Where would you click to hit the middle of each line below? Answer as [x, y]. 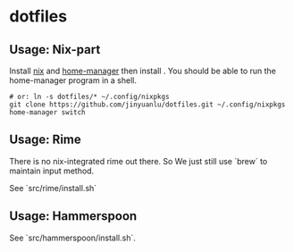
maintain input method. [52, 171]
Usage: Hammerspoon [73, 216]
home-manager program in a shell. [73, 80]
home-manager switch [48, 113]
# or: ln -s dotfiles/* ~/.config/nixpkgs [89, 97]
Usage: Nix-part [55, 50]
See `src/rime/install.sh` [53, 188]
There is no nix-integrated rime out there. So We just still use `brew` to [139, 161]
